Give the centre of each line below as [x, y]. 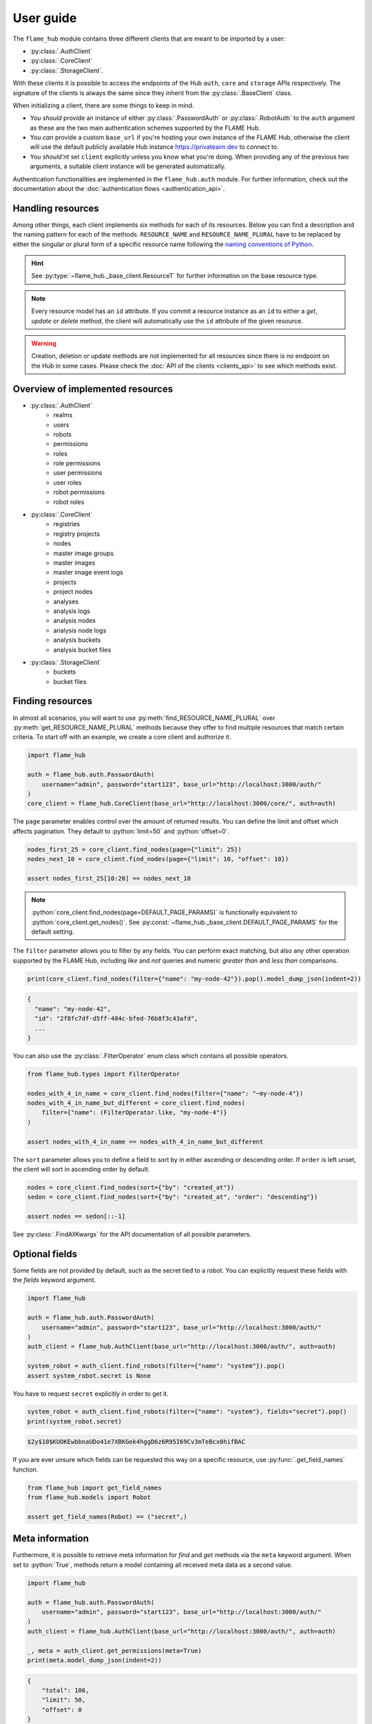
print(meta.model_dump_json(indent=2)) [94, 1660]
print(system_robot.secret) [74, 1421]
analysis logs [72, 611]
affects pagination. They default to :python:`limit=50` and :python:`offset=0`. [121, 831]
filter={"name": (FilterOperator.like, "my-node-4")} [134, 1113]
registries [67, 524]
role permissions [77, 463]
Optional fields [45, 1254]
